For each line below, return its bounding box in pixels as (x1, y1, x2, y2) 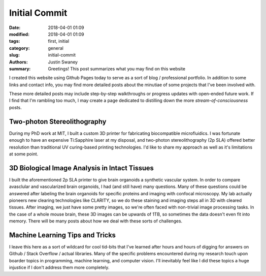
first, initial (48, 38, 69, 44)
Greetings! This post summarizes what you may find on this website (48, 65, 186, 71)
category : (9, 45, 30, 51)
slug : (9, 52, 20, 58)
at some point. (9, 151, 38, 157)
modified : (9, 31, 30, 37)
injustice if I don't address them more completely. (9, 265, 110, 271)
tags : (9, 38, 20, 44)
